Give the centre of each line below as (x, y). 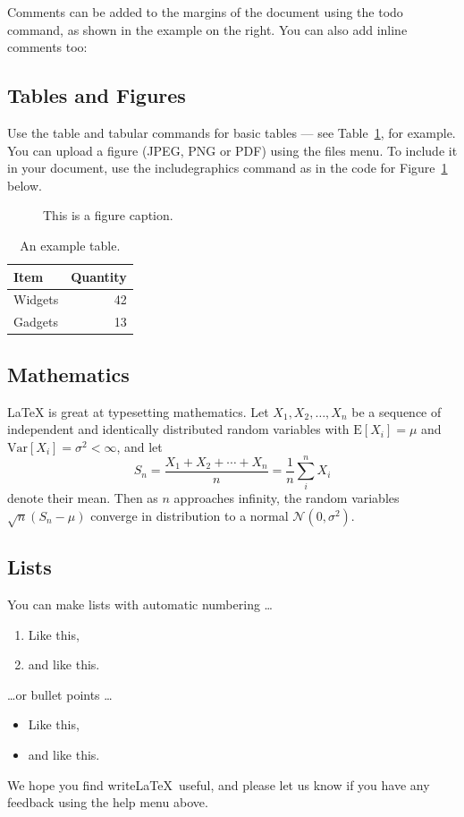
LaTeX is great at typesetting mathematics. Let (138, 411)
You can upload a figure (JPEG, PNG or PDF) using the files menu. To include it (232, 150)
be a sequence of (397, 411)
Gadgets (36, 322)
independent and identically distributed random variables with (178, 429)
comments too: (47, 47)
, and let (139, 446)
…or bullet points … (60, 694)
